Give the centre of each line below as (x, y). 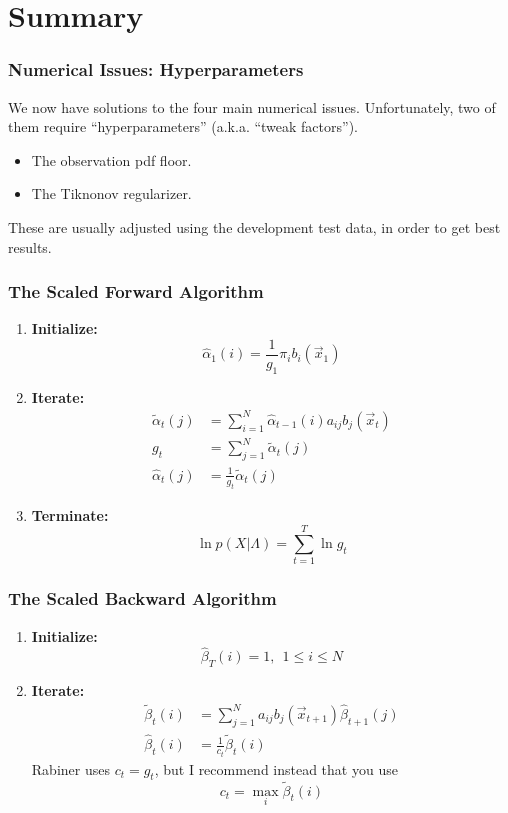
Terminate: (70, 514)
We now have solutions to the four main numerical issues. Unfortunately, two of (252, 106)
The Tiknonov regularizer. (111, 193)
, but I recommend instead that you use (276, 768)
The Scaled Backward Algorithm (142, 598)
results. (30, 246)
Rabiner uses (70, 768)
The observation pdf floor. (111, 159)
